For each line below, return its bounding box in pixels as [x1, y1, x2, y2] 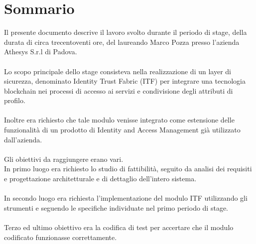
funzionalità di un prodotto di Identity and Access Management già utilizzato [4, 124, 241, 135]
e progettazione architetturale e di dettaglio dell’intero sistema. [4, 173, 197, 184]
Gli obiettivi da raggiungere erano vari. [4, 153, 124, 164]
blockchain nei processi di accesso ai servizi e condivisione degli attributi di [4, 85, 233, 96]
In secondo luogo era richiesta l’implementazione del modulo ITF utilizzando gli [4, 193, 248, 203]
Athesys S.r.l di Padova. [4, 46, 77, 57]
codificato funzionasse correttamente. [4, 232, 117, 242]
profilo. [4, 95, 25, 106]
